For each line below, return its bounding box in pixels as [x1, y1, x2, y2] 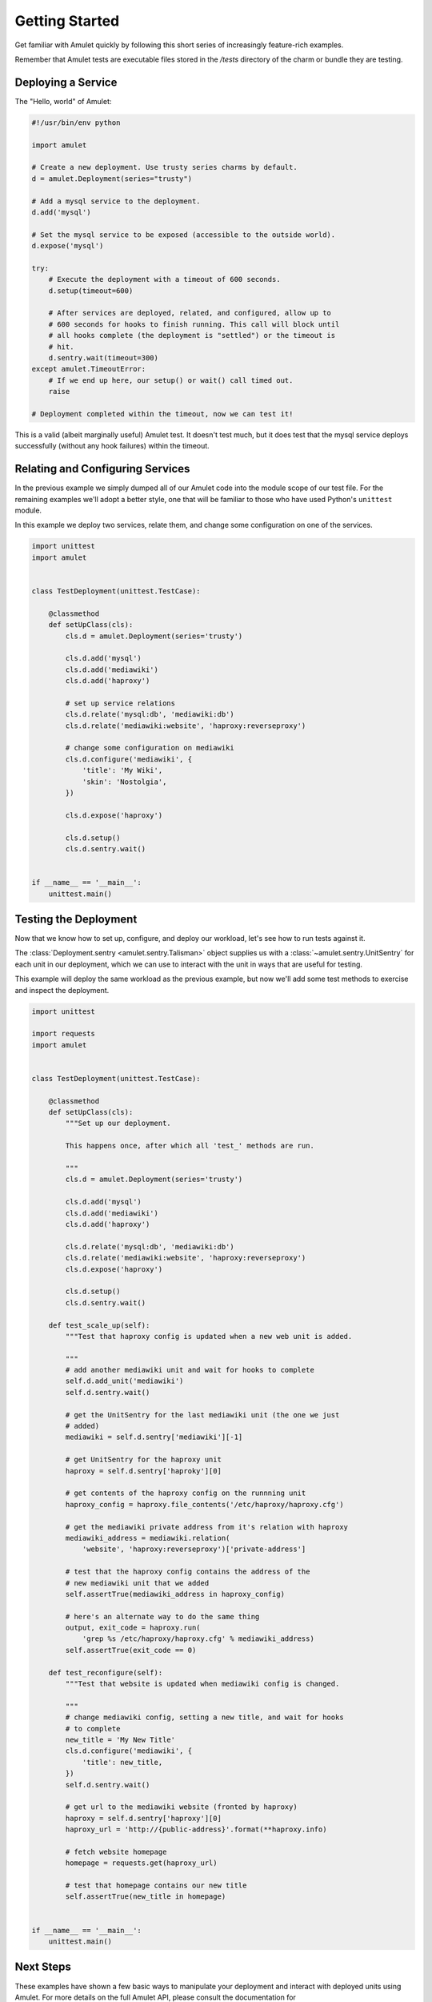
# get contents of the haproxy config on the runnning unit [65, 1489, 306, 1497]
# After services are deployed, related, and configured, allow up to [48, 308, 332, 318]
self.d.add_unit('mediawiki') [65, 1377, 184, 1385]
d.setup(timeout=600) [48, 286, 134, 295]
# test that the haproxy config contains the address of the [65, 1567, 310, 1577]
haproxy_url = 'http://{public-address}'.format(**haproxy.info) [65, 1825, 327, 1834]
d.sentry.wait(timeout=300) [48, 353, 159, 363]
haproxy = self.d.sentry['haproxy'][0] [65, 1814, 222, 1823]
